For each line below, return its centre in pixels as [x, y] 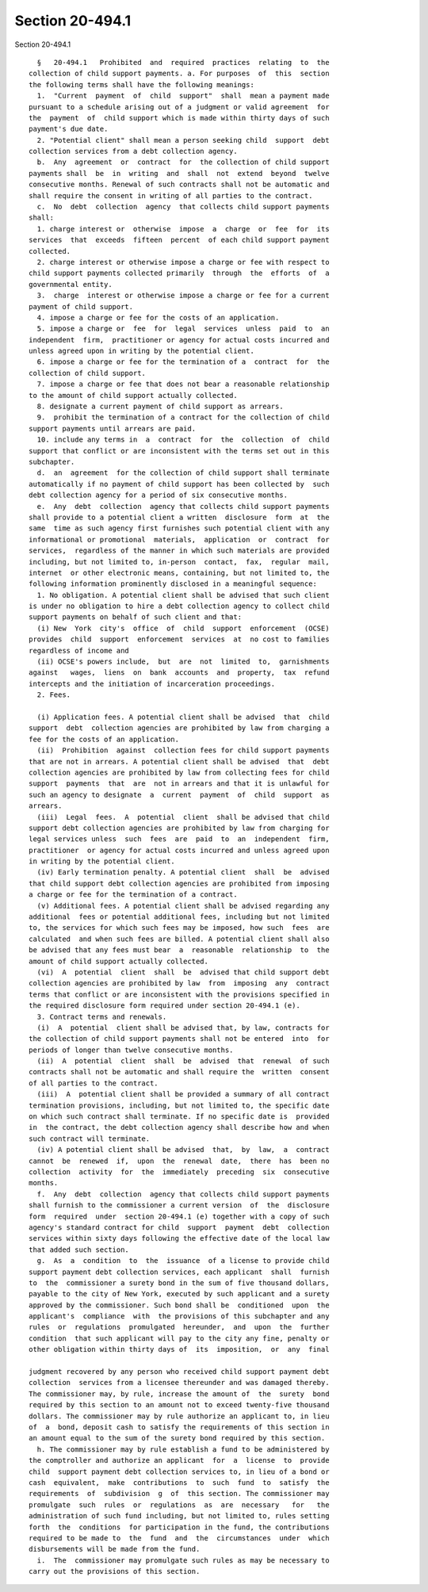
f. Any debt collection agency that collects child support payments [183, 1194]
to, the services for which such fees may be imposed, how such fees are [179, 928]
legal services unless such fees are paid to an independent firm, [179, 839]
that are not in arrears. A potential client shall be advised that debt [179, 762]
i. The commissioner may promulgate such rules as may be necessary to [183, 1560]
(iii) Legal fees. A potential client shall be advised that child [183, 817]
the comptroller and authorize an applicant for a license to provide [179, 1460]
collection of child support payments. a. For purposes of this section [179, 74]
